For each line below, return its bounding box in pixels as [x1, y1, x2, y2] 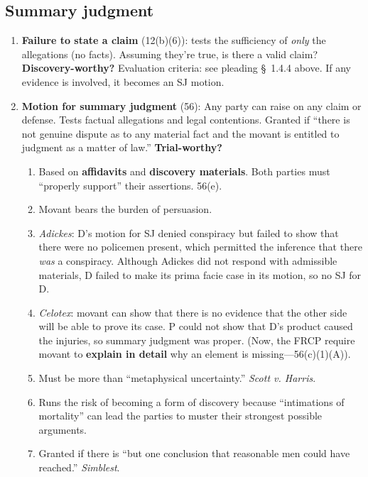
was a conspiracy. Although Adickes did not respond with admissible [38, 253, 337, 268]
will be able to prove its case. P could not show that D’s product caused [38, 319, 353, 334]
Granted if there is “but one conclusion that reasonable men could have [38, 446, 350, 461]
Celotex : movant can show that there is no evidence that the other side [38, 305, 347, 319]
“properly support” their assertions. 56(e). [38, 177, 222, 192]
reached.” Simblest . [38, 460, 120, 475]
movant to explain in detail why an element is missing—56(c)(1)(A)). [38, 346, 351, 361]
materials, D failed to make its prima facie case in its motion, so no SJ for [38, 267, 362, 282]
